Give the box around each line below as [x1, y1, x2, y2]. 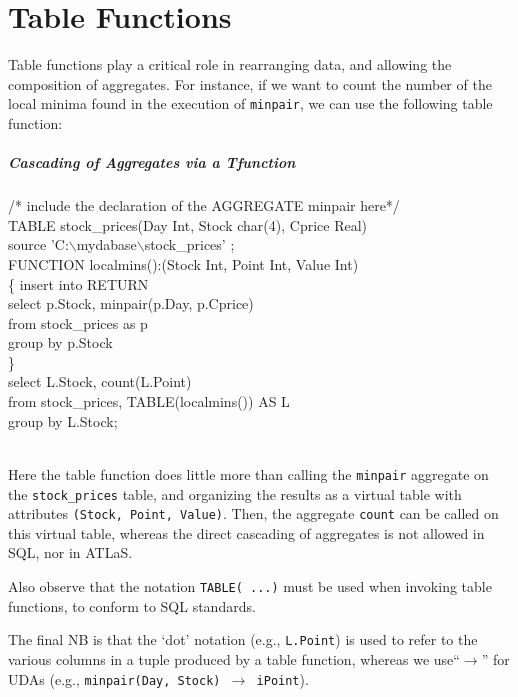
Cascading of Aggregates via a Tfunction [8, 152, 296, 173]
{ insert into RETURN [8, 273, 149, 294]
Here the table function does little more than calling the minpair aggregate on [8, 463, 489, 484]
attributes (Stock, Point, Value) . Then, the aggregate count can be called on [8, 503, 499, 524]
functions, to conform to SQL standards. [8, 595, 256, 616]
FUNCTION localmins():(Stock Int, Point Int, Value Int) [8, 253, 359, 274]
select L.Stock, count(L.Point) [8, 371, 192, 392]
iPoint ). [256, 668, 309, 689]
